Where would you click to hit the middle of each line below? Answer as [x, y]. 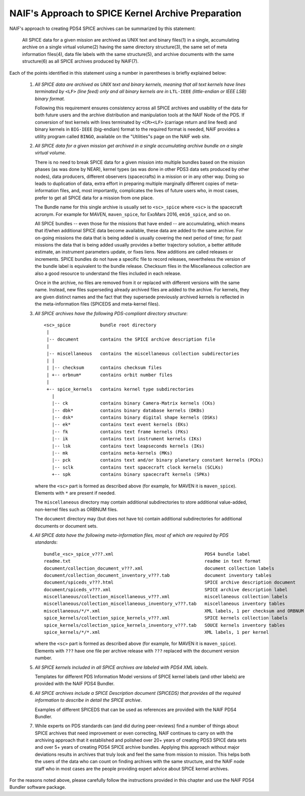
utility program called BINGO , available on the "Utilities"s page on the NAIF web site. [123, 136]
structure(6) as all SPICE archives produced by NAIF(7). [81, 62]
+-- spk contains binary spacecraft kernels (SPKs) [131, 474]
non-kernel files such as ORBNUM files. [76, 509]
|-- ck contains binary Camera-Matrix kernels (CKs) [133, 403]
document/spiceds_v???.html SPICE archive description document [170, 583]
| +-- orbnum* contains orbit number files [110, 375]
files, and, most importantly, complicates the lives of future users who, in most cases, [149, 191]
